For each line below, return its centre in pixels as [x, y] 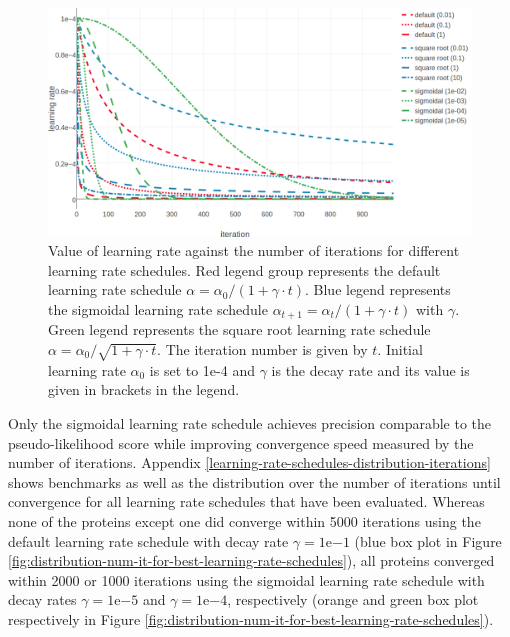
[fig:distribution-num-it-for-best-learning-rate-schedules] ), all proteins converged [251, 560]
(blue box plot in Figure [428, 540]
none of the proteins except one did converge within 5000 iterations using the [244, 520]
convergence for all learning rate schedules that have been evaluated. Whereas [246, 501]
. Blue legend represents [377, 289]
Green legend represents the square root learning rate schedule [239, 329]
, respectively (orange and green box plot [353, 599]
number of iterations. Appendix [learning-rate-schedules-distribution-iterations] [249, 462]
